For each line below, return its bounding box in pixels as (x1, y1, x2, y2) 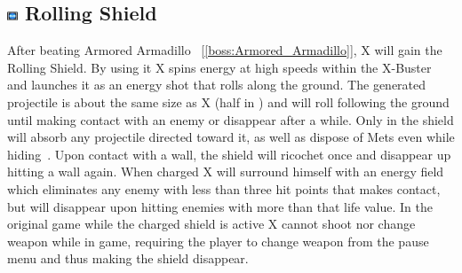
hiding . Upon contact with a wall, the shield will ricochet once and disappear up (7, 144, 451, 163)
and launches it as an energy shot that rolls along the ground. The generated (7, 75, 426, 94)
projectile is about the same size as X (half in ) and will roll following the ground (7, 92, 450, 111)
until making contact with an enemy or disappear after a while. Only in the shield (7, 110, 454, 129)
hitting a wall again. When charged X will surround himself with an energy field (7, 162, 444, 181)
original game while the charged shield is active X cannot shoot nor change (7, 214, 416, 233)
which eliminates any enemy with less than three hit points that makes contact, (7, 179, 441, 198)
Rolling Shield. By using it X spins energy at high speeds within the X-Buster (7, 58, 432, 76)
